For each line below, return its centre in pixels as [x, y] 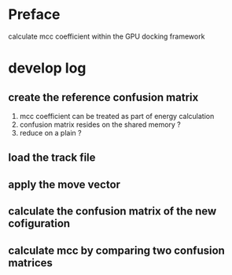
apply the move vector [64, 184]
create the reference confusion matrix [103, 97]
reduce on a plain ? [50, 132]
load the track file [52, 158]
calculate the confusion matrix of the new [112, 212]
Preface [34, 15]
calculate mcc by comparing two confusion [117, 250]
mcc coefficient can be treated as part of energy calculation [117, 116]
